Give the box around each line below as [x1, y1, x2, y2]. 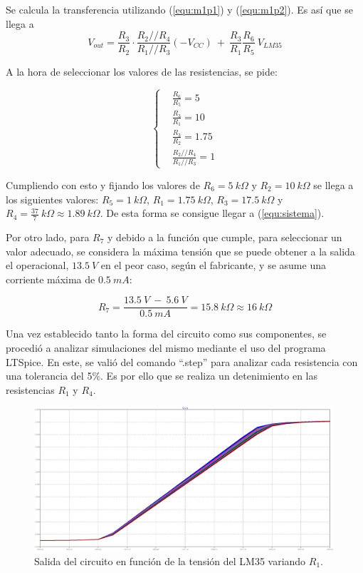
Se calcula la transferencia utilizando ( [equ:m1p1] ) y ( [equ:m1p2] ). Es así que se [6, 2, 353, 16]
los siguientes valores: [6, 191, 99, 206]
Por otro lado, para [6, 229, 90, 244]
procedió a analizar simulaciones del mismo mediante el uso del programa [6, 340, 326, 355]
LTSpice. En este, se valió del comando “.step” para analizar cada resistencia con [6, 354, 358, 369]
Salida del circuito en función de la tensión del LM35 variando [34, 553, 306, 568]
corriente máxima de [6, 271, 95, 286]
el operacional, [6, 258, 69, 273]
